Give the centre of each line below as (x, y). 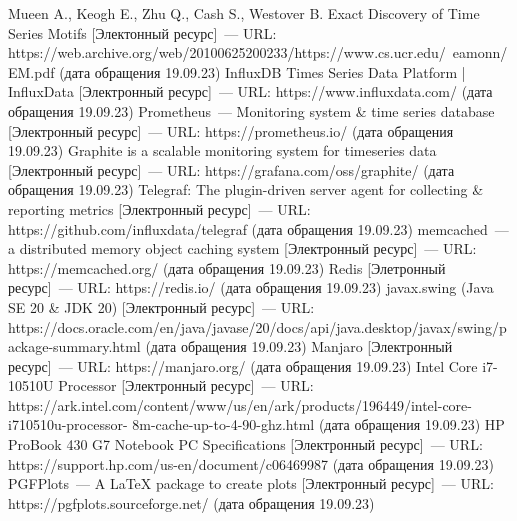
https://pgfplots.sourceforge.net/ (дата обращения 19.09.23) (191, 502)
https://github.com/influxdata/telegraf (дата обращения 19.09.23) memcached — (258, 228)
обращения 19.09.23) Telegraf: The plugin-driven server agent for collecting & (246, 189)
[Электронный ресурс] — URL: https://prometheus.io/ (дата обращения (231, 130)
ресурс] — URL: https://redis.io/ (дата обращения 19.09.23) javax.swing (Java (251, 287)
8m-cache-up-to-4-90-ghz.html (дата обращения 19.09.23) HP (318, 424)
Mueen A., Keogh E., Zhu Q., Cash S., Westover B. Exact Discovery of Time (244, 13)
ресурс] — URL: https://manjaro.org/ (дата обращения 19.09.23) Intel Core (243, 365)
